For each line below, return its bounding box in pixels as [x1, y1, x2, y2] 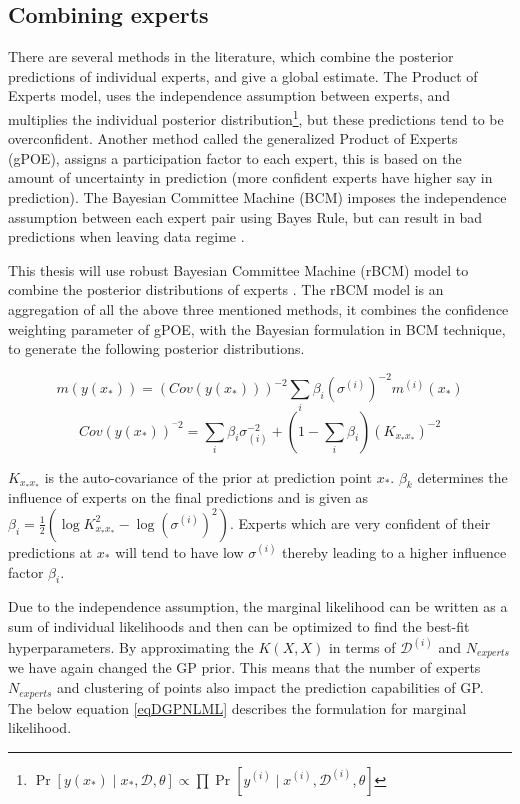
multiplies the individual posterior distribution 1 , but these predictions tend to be [8, 105, 504, 129]
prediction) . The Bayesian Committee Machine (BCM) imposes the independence [8, 187, 507, 208]
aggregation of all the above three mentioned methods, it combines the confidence [8, 298, 509, 319]
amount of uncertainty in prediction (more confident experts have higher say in [8, 167, 493, 188]
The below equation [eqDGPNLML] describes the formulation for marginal [8, 697, 467, 718]
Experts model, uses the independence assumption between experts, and [8, 85, 451, 106]
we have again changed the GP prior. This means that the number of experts [8, 657, 481, 678]
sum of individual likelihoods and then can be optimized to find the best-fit [8, 615, 470, 636]
